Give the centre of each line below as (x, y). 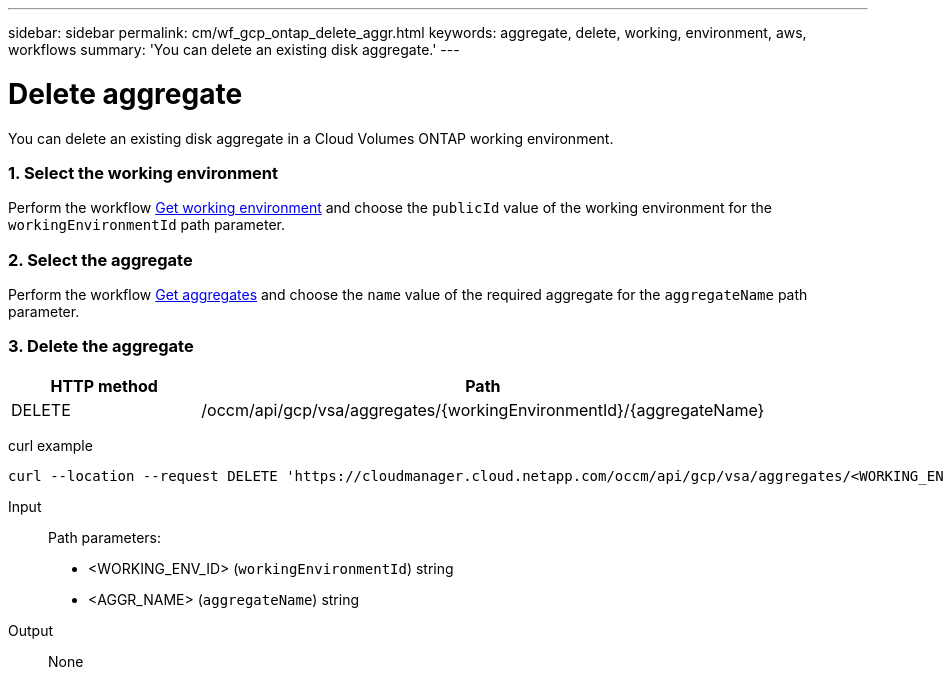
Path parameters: (105, 537)
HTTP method (104, 385)
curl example (50, 445)
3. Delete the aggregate (101, 346)
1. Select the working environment (143, 172)
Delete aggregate (125, 93)
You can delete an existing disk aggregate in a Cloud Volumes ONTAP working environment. (311, 138)
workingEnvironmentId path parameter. (147, 225)
